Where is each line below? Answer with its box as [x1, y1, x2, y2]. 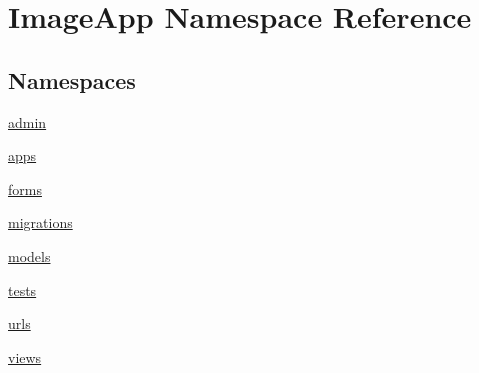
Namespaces [8, 64, 136, 95]
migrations [8, 212, 73, 233]
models [8, 245, 51, 266]
